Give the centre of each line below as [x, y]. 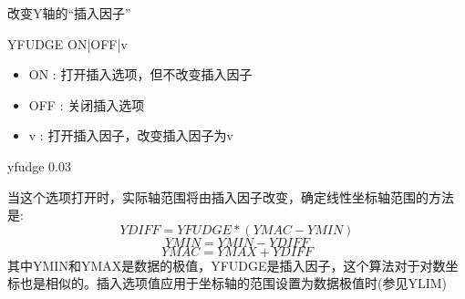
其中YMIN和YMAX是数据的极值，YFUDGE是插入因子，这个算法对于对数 [227, 265]
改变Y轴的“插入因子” [69, 13]
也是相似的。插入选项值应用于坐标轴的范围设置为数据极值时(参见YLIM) [233, 283]
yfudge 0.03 [40, 165]
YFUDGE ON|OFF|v [67, 43]
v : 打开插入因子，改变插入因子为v [131, 135]
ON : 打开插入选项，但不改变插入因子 [140, 74]
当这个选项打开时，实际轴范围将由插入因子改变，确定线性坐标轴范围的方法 [231, 196]
